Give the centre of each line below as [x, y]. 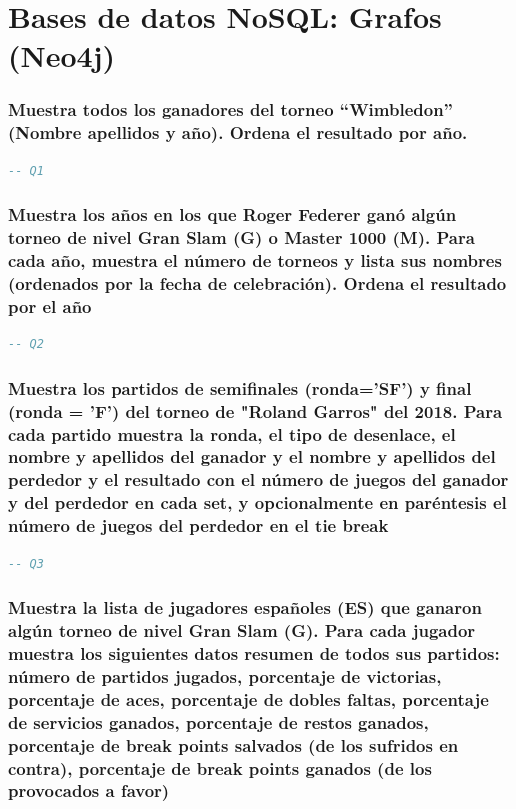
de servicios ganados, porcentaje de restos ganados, [218, 721]
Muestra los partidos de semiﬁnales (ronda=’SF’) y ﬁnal [240, 387]
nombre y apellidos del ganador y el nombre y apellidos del [252, 456]
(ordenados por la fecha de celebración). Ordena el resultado [257, 282]
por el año [50, 305]
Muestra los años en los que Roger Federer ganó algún [232, 214]
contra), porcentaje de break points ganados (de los [220, 767]
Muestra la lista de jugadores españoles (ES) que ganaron [245, 607]
